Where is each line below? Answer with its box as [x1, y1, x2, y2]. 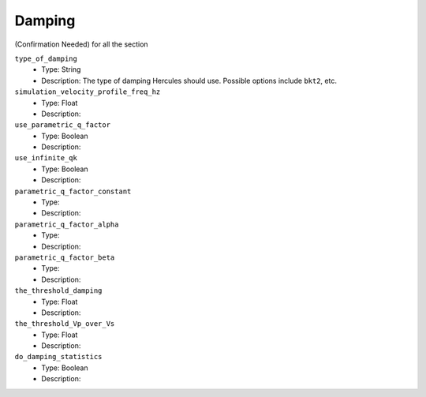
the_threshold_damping [14, 287, 103, 295]
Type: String [41, 65, 81, 74]
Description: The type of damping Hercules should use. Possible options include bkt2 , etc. [41, 76, 337, 85]
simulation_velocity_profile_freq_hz [14, 88, 161, 96]
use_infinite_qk [14, 154, 78, 163]
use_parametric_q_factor [14, 121, 110, 129]
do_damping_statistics [14, 352, 103, 361]
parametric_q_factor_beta [14, 253, 115, 262]
